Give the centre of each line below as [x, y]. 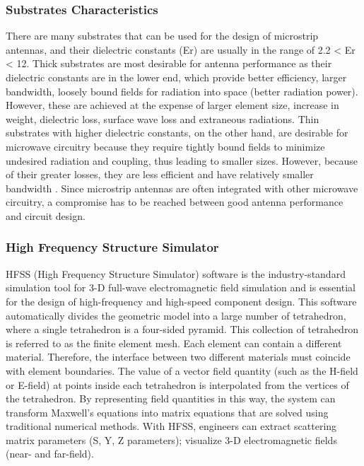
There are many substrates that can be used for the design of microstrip [162, 36]
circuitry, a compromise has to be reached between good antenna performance [175, 202]
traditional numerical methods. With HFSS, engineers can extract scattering [171, 426]
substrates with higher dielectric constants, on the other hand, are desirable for [177, 133]
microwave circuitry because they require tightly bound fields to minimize [165, 146]
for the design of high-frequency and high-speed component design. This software [181, 301]
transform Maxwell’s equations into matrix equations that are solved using [167, 412]
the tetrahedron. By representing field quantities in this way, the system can [171, 398]
